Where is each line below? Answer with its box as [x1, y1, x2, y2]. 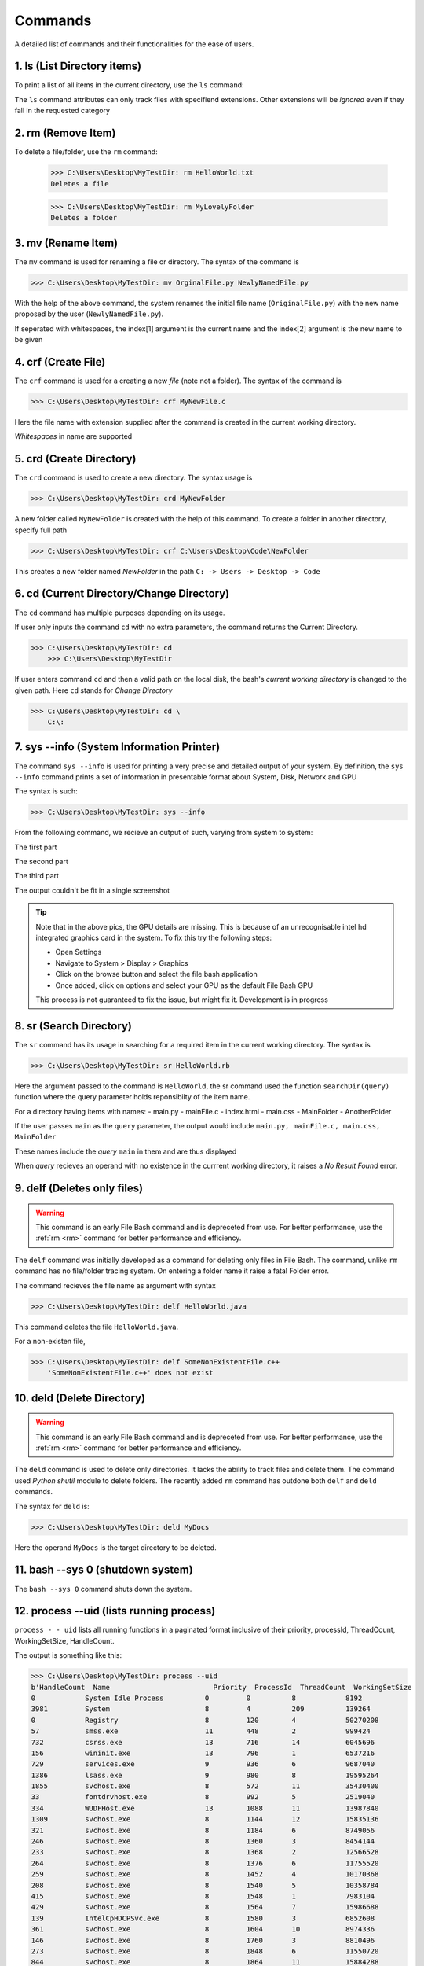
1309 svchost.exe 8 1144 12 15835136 [31, 1815, 379, 1824]
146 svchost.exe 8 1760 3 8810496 [31, 1935, 375, 1945]
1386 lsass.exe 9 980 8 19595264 [31, 1770, 379, 1780]
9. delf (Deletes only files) [14, 1182, 144, 1195]
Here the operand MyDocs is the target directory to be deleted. [14, 1542, 217, 1552]
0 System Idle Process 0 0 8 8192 [31, 1693, 363, 1703]
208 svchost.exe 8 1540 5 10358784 [31, 1880, 379, 1890]
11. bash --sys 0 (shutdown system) [14, 1563, 194, 1577]
